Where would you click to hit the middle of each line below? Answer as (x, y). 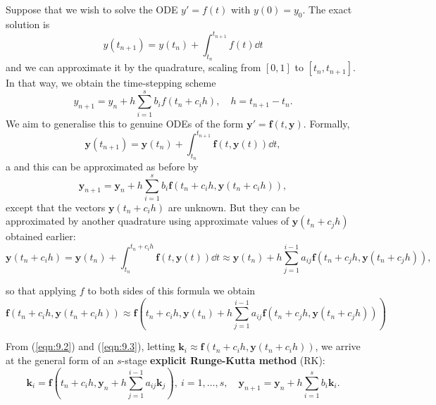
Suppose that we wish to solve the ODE (92, 9)
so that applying (41, 291)
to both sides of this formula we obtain (172, 291)
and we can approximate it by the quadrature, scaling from (133, 67)
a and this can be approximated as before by (102, 167)
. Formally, (326, 123)
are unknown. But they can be (234, 207)
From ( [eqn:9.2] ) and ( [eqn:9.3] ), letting (91, 346)
